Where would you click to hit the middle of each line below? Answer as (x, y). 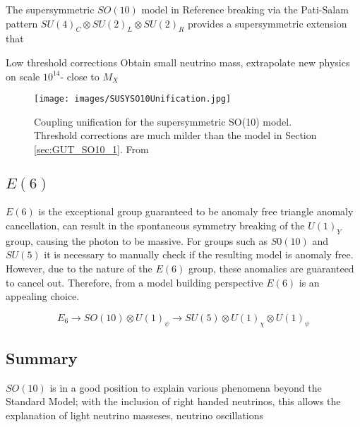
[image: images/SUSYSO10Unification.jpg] (133, 99)
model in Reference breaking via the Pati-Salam (245, 9)
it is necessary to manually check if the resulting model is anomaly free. (199, 254)
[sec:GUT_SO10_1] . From (91, 149)
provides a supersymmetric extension (267, 23)
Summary (42, 357)
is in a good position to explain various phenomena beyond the (186, 387)
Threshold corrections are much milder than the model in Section (175, 135)
